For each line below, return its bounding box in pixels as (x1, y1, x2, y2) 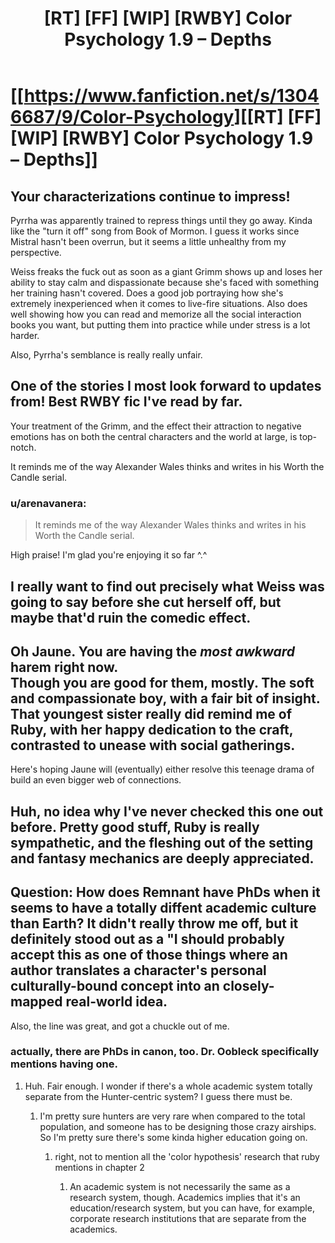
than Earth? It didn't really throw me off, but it (10, 915, 299, 932)
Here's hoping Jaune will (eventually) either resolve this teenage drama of (10, 763, 315, 776)
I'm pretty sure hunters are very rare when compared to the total (39, 1110, 306, 1122)
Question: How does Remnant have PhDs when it (10, 884, 321, 901)
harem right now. (10, 658, 119, 676)
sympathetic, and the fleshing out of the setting (10, 834, 314, 851)
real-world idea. (65, 993, 168, 1011)
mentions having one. (10, 1057, 119, 1071)
